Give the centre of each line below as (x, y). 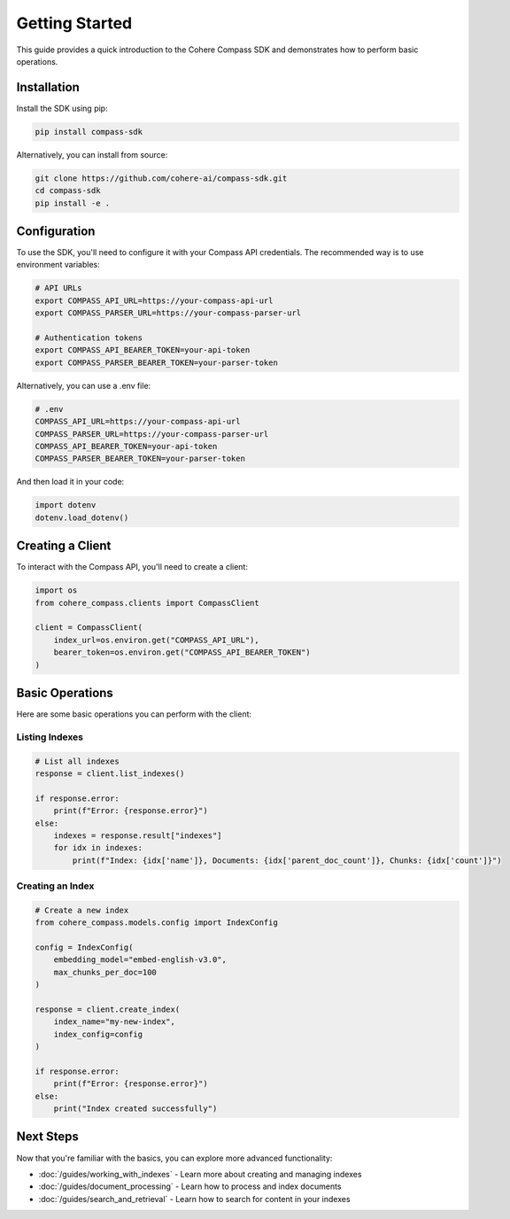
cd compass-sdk (68, 191)
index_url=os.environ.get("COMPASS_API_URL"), (157, 640)
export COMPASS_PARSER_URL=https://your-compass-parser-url (168, 313)
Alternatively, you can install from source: (92, 154)
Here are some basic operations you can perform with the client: (134, 714)
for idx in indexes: (98, 848)
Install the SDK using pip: (62, 108)
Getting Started (74, 23)
